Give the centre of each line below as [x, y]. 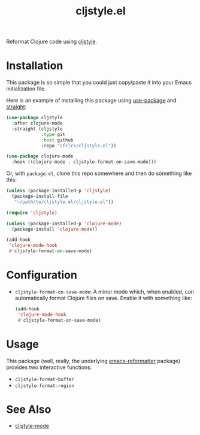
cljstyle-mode [32, 426]
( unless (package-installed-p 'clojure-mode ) [64, 223]
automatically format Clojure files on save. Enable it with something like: [104, 298]
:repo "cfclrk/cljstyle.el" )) [79, 146]
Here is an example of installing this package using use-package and [91, 101]
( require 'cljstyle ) [32, 213]
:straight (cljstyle [37, 129]
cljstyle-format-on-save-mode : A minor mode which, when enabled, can [104, 291]
